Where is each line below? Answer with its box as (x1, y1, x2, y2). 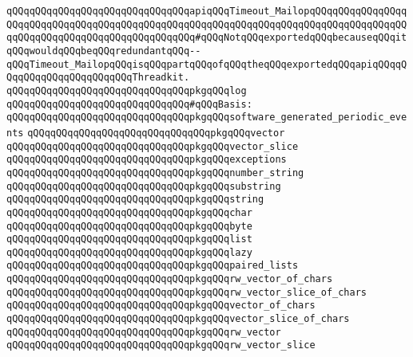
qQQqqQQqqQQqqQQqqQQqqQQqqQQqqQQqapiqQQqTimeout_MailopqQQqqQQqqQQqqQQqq (6, 6, 407, 17)
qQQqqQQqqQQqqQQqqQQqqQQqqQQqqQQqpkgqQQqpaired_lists (6, 260, 299, 272)
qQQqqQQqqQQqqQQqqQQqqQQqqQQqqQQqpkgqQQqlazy (6, 246, 252, 258)
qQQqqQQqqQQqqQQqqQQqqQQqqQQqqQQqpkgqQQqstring (6, 194, 264, 206)
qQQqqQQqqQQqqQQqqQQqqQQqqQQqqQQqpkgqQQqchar (6, 206, 252, 218)
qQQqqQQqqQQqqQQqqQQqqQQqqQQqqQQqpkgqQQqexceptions (6, 154, 287, 166)
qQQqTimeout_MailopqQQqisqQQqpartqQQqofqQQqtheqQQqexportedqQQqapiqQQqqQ (6, 58, 407, 70)
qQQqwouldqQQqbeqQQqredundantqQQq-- (6, 45, 201, 57)
